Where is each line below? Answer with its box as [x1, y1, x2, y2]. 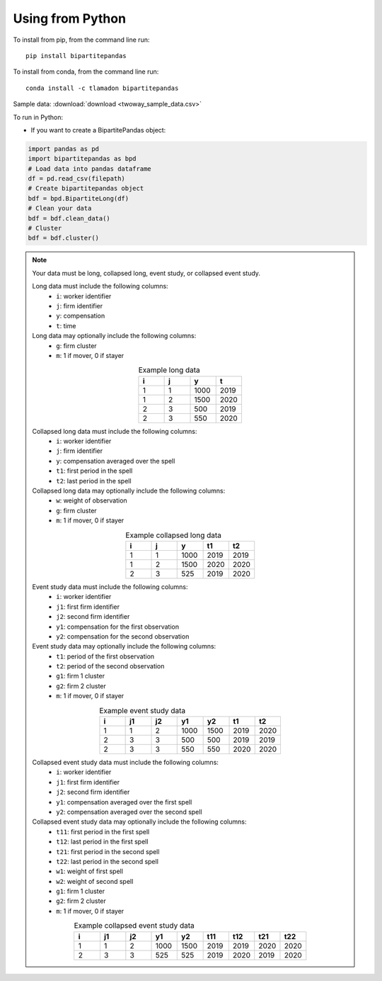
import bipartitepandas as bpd [28, 155, 137, 163]
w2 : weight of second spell [56, 877, 134, 885]
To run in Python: [13, 113, 64, 121]
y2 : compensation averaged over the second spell [56, 807, 202, 816]
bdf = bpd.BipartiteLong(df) [28, 194, 129, 202]
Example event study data [99, 705, 186, 715]
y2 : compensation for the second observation [56, 632, 190, 641]
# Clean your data [28, 204, 92, 213]
